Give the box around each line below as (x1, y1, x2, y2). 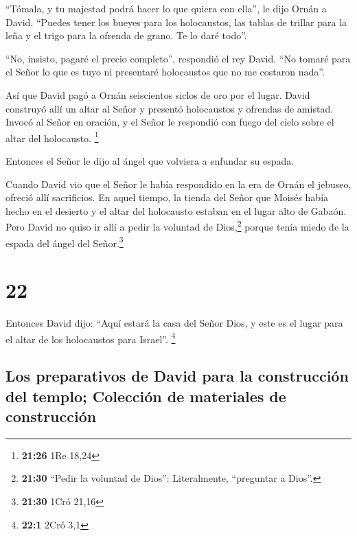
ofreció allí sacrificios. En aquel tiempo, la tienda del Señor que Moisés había (5, 190, 329, 205)
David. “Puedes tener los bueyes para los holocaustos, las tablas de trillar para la (5, 14, 347, 29)
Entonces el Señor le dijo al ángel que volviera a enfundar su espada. (5, 154, 295, 167)
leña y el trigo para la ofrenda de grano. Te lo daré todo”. (5, 28, 247, 43)
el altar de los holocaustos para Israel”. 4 (5, 329, 176, 346)
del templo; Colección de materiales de (5, 385, 286, 406)
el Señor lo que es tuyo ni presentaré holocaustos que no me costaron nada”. (5, 65, 325, 79)
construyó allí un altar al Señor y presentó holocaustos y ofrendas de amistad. (5, 101, 334, 115)
